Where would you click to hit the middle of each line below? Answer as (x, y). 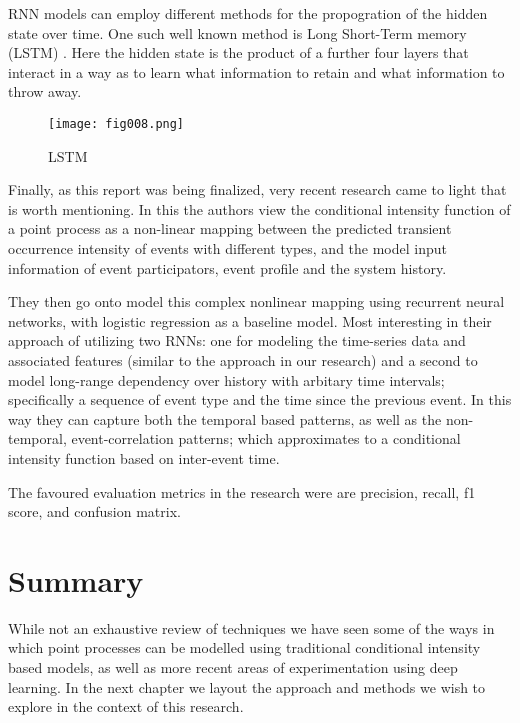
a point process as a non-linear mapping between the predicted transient (230, 228)
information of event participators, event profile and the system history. (227, 267)
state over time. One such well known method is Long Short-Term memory (237, 32)
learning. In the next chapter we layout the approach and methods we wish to (247, 686)
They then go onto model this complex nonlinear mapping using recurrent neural (256, 301)
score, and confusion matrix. (94, 511)
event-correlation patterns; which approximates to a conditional (266, 438)
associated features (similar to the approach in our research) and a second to (243, 359)
